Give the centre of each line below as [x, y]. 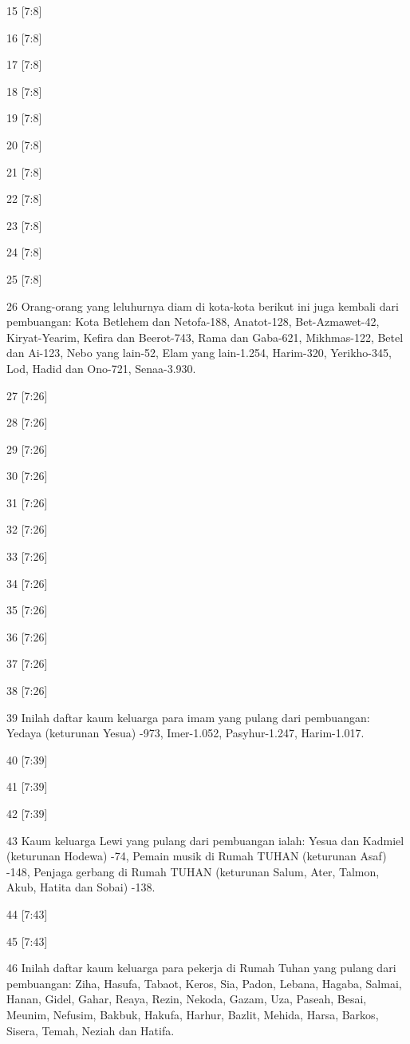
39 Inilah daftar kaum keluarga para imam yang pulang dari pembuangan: [188, 717]
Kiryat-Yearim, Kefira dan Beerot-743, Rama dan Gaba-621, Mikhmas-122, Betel [205, 337]
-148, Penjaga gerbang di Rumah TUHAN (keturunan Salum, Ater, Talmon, [193, 871]
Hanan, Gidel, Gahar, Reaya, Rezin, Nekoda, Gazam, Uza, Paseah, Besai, [187, 999]
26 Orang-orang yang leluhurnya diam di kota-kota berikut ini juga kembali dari [203, 306]
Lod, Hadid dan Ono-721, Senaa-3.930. [101, 368]
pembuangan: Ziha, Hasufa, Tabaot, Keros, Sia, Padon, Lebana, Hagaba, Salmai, [204, 983]
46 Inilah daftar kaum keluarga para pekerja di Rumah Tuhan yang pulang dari [201, 968]
